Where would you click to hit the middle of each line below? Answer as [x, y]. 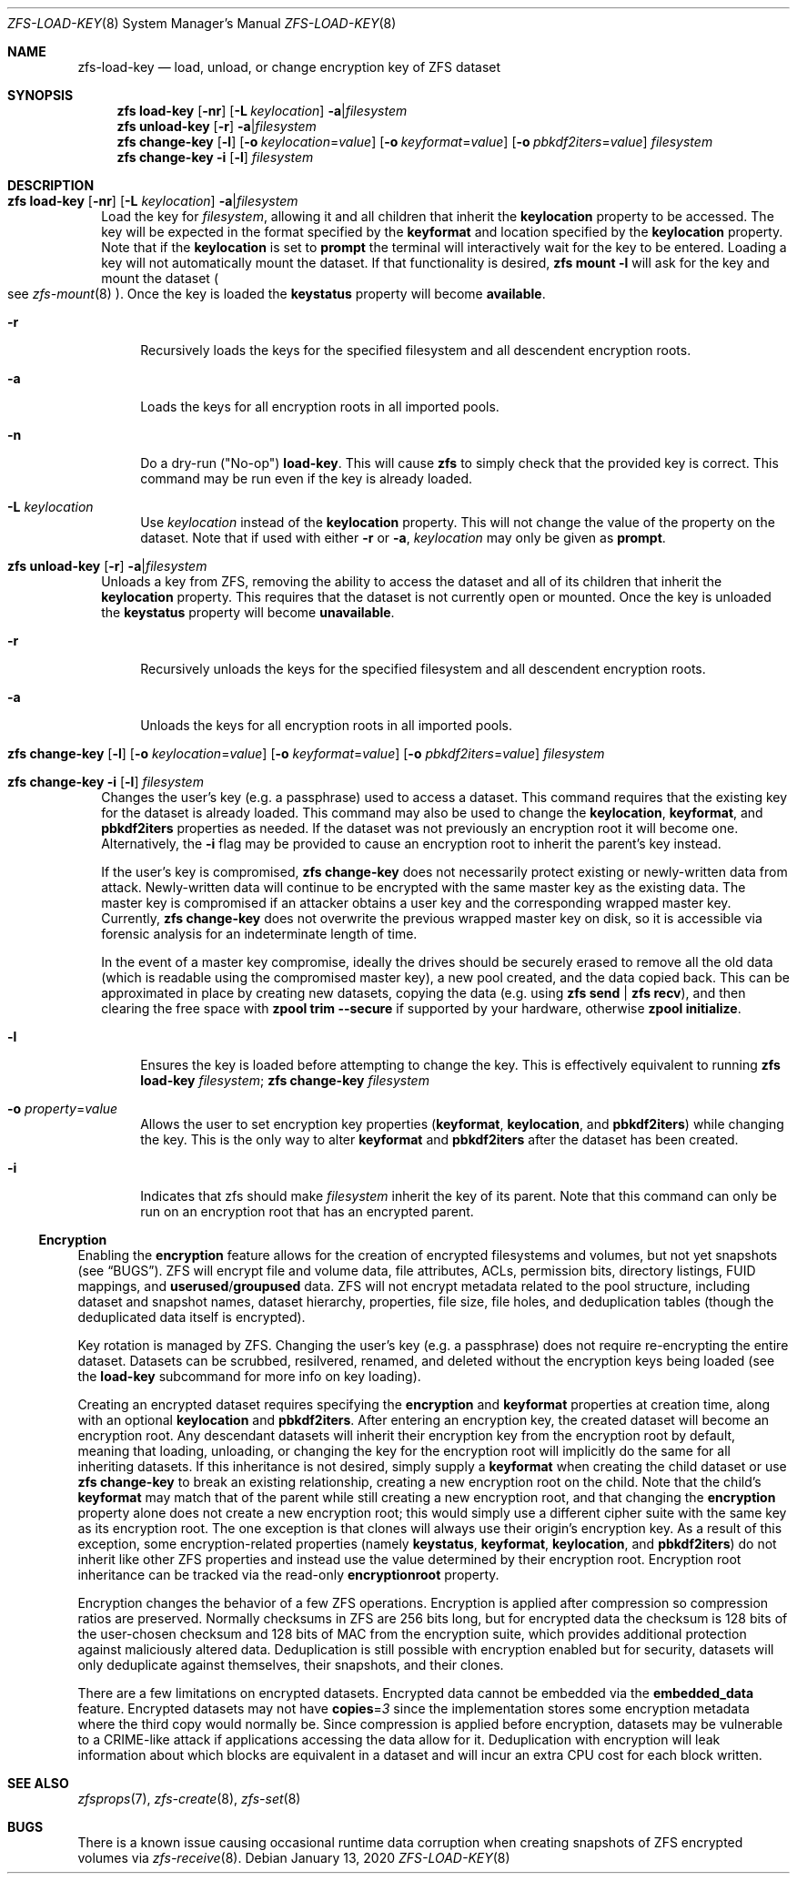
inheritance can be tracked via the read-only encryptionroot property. [288, 1575]
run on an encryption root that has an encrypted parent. [307, 1211]
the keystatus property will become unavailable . [248, 612]
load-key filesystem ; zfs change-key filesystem [285, 1080]
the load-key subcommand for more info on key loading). [249, 1376]
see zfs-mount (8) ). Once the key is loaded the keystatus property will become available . [277, 294]
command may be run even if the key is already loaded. [307, 478]
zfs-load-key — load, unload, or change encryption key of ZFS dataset [289, 67]
